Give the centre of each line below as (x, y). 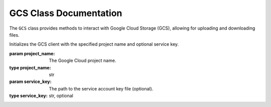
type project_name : (30, 67)
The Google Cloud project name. (83, 61)
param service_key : (30, 82)
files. (14, 35)
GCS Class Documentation (66, 13)
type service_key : (28, 96)
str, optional (61, 96)
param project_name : (32, 53)
